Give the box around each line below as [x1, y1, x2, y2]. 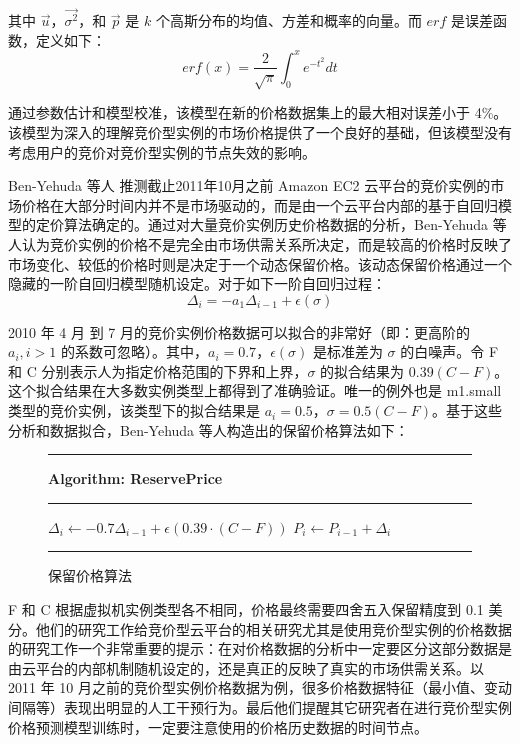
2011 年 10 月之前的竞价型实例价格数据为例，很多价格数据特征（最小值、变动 [8, 677, 512, 698]
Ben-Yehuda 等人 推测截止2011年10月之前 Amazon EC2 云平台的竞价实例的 [8, 175, 491, 196]
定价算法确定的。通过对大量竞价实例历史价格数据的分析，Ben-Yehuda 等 [35, 214, 507, 235]
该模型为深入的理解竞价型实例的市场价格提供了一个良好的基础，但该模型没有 [8, 121, 512, 142]
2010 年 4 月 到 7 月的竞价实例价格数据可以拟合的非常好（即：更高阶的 [8, 321, 470, 342]
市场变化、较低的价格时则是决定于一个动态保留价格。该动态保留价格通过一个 [8, 253, 512, 274]
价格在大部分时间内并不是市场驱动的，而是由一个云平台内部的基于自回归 [21, 194, 498, 215]
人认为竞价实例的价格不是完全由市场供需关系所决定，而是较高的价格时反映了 [8, 233, 512, 254]
